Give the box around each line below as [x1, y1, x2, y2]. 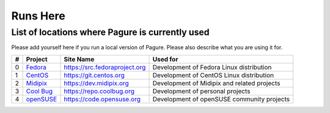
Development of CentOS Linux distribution [152, 70, 274, 79]
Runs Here [11, 9, 65, 22]
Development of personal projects [152, 87, 251, 95]
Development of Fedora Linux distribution [152, 63, 272, 71]
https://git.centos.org [64, 70, 125, 79]
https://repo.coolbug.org [64, 87, 134, 95]
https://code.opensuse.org [64, 95, 141, 103]
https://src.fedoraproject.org [64, 63, 146, 71]
